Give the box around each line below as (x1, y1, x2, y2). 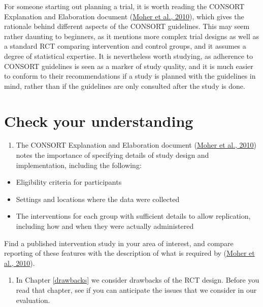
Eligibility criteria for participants (16, 177, 122, 187)
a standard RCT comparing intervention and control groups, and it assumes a (4, 41, 246, 51)
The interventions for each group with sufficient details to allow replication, (16, 211, 251, 221)
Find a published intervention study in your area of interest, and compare (4, 237, 234, 248)
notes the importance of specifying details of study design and (16, 150, 209, 160)
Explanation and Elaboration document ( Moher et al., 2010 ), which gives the (4, 11, 244, 21)
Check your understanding (4, 110, 193, 131)
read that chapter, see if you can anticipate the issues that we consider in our (16, 285, 257, 295)
